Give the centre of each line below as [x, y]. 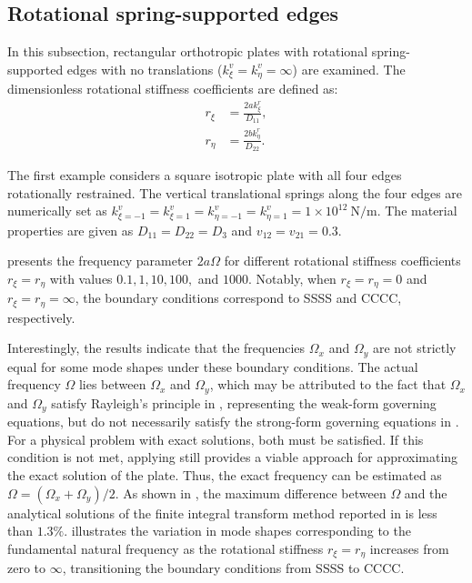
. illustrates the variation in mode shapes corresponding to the [237, 531]
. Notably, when [292, 278]
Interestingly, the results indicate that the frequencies [156, 348]
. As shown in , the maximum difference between [251, 493]
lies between [112, 384]
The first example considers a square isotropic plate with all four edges [205, 174]
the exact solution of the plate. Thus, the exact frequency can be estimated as [225, 475]
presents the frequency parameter [100, 261]
